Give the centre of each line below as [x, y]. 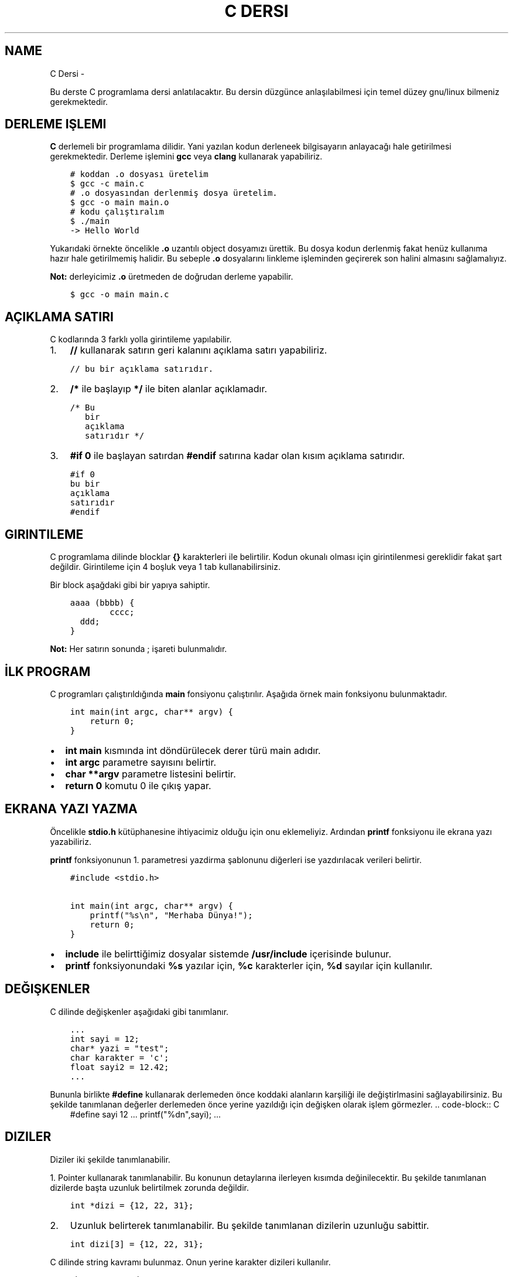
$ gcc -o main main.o [119, 203]
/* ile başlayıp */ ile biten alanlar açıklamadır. [169, 389]
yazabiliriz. [71, 841]
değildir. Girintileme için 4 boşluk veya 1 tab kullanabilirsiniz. [165, 567]
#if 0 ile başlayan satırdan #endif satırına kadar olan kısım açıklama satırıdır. [237, 456]
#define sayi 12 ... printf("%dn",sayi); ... [146, 1114]
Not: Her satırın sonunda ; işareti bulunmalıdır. [138, 649]
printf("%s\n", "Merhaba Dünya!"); [171, 915]
